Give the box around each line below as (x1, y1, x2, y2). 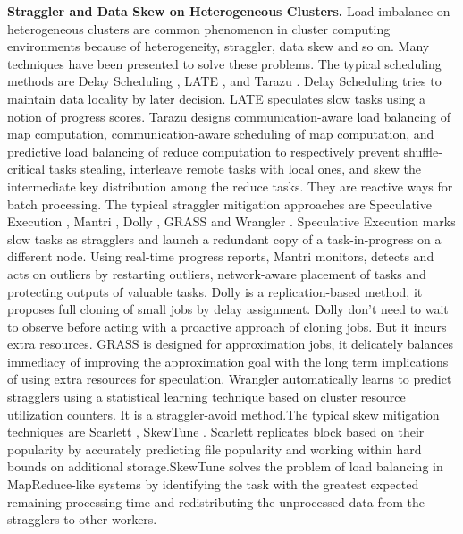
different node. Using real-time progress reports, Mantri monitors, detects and (7, 247, 434, 266)
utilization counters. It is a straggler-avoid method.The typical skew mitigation (7, 404, 440, 423)
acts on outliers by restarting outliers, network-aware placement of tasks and (7, 264, 426, 283)
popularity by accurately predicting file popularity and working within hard (7, 439, 422, 458)
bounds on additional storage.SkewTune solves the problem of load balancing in (7, 457, 443, 476)
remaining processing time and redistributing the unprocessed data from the (7, 492, 425, 511)
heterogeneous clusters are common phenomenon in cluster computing (7, 19, 391, 38)
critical (7, 159, 46, 178)
